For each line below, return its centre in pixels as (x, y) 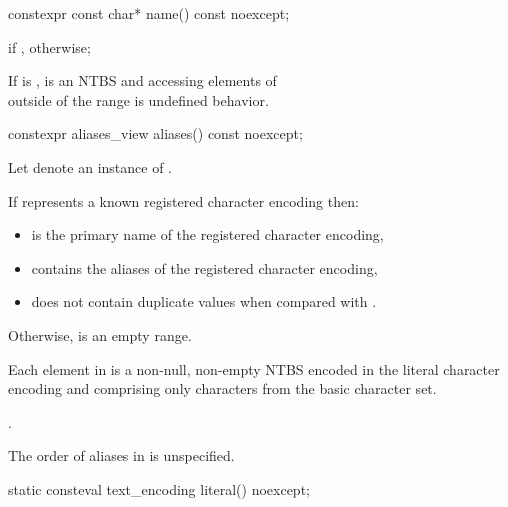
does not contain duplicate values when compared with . (204, 301)
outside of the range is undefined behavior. (138, 99)
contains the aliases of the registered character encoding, (204, 267)
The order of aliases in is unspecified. (121, 455)
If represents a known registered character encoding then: (183, 200)
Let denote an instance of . (90, 166)
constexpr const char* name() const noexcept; (149, 13)
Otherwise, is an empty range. (100, 334)
